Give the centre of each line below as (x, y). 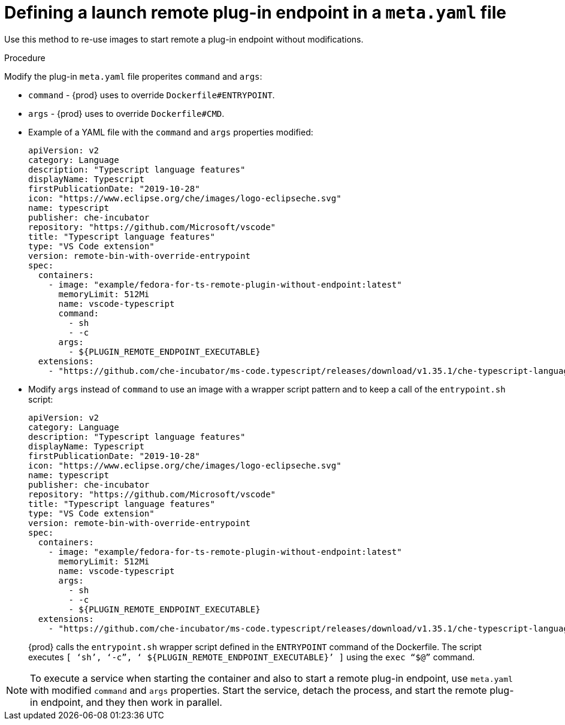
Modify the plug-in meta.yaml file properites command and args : (133, 76)
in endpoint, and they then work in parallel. (126, 702)
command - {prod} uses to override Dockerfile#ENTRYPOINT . (152, 95)
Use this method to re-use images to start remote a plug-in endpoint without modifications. (184, 39)
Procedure (25, 58)
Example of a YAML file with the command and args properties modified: (171, 132)
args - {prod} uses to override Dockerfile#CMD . (126, 113)
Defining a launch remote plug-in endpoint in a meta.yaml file (255, 13)
